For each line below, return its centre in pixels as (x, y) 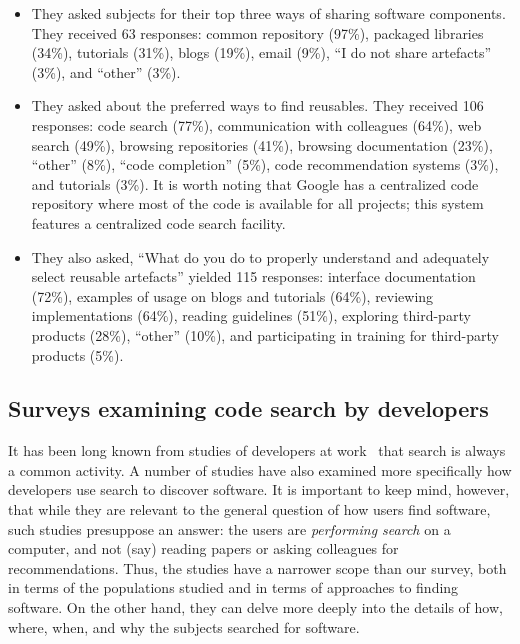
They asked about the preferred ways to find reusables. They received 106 (257, 105)
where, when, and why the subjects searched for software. (184, 626)
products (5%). (77, 354)
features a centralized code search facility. (158, 222)
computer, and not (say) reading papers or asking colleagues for (203, 548)
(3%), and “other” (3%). (106, 71)
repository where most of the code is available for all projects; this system (257, 203)
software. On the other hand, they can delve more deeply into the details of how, (255, 607)
